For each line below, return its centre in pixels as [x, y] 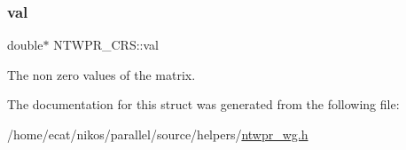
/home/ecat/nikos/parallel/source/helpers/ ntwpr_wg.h [158, 134]
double [25, 45]
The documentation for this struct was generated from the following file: [203, 104]
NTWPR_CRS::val [106, 45]
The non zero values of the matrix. [101, 74]
